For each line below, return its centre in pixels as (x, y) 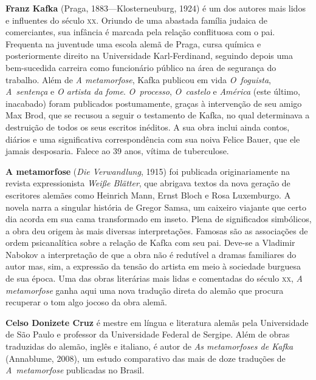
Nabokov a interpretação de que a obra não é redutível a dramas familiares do (151, 254)
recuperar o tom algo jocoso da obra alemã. (86, 302)
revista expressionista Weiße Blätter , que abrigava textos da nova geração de (148, 183)
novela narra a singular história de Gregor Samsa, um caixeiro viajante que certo (156, 207)
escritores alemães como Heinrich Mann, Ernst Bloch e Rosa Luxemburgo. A (148, 195)
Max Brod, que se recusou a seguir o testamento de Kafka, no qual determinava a (158, 115)
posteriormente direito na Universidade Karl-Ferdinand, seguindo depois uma (149, 56)
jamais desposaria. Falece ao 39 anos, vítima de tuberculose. (117, 151)
